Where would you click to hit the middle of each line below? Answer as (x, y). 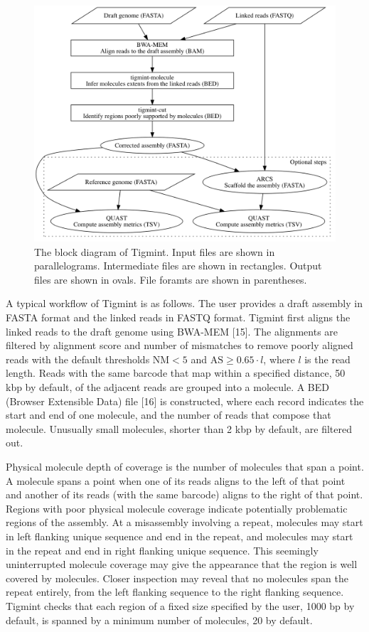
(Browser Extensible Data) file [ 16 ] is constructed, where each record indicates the (185, 401)
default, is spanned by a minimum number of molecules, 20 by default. (159, 620)
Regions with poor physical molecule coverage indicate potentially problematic (177, 508)
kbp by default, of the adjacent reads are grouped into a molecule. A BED (168, 387)
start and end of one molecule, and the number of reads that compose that (169, 415)
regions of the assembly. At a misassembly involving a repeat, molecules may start (184, 522)
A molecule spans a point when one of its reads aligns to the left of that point (176, 480)
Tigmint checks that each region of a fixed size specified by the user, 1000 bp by (180, 605)
